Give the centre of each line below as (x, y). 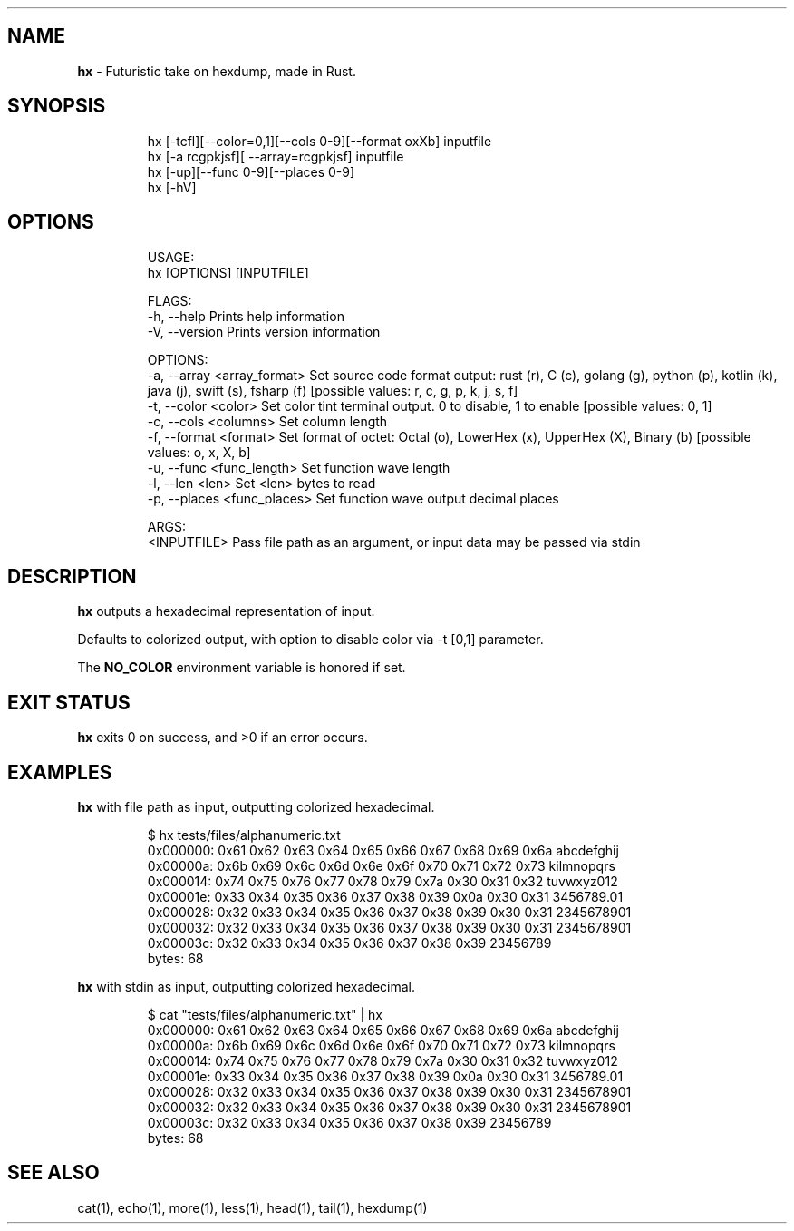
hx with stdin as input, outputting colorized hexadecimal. (246, 987)
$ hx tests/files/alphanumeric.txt (244, 835)
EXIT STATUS (69, 702)
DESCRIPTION (72, 576)
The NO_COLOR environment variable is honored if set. (242, 668)
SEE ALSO (53, 1173)
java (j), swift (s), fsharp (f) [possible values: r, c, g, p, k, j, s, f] (333, 390)
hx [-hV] (172, 187)
